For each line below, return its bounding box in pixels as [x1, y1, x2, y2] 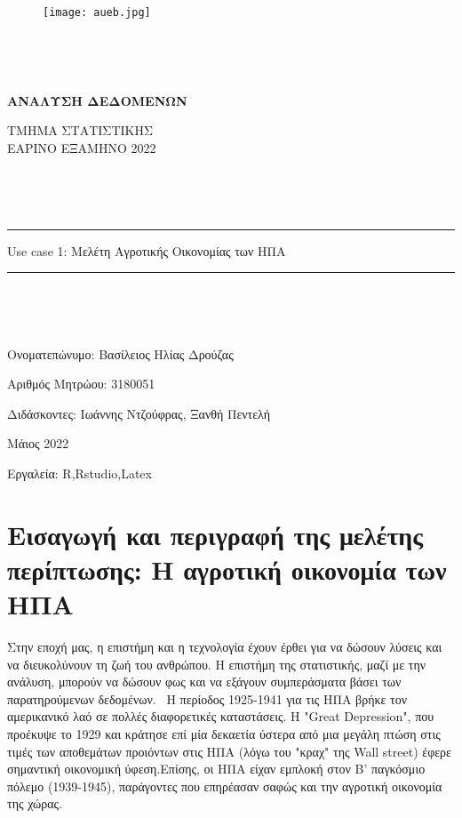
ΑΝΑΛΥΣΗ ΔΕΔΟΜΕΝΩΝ [7, 91, 187, 109]
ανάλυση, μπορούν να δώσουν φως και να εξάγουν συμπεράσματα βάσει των [7, 672, 402, 691]
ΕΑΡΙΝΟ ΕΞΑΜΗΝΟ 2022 [7, 139, 156, 157]
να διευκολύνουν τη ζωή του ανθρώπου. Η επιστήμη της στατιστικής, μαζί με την [7, 654, 426, 673]
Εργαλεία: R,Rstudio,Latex [7, 463, 152, 482]
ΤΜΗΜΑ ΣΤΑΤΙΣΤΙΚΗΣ [7, 121, 154, 140]
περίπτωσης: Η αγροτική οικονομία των [7, 550, 447, 587]
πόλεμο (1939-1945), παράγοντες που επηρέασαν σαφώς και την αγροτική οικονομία [7, 776, 442, 795]
